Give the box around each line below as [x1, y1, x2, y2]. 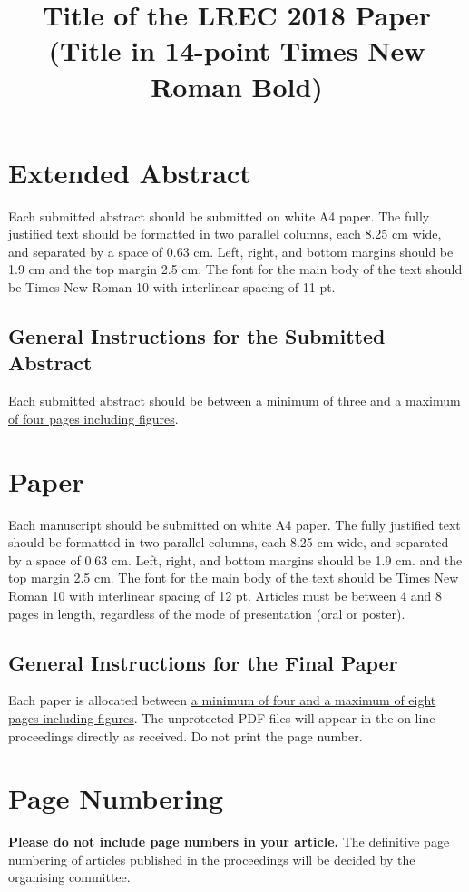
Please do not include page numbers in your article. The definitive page [8, 832, 450, 851]
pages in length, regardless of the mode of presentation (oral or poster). [8, 603, 405, 622]
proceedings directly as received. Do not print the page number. [8, 726, 363, 745]
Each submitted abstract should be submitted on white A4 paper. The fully [8, 206, 430, 225]
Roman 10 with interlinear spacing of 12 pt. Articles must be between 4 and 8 [8, 585, 443, 604]
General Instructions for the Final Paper [8, 648, 398, 676]
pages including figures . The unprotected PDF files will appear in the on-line [8, 708, 435, 727]
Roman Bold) [151, 67, 323, 104]
